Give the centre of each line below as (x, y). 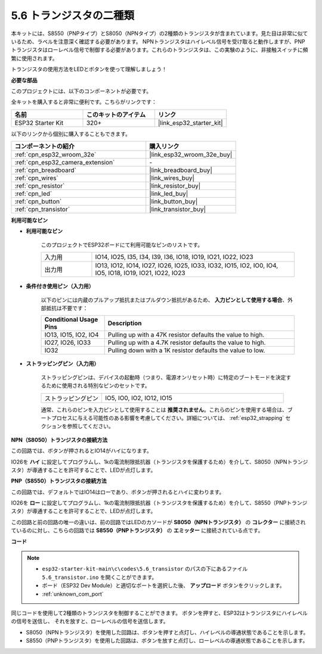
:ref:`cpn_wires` (37, 178)
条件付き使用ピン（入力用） (60, 286)
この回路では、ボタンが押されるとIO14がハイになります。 (81, 451)
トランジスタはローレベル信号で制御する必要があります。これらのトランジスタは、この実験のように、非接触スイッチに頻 (160, 50)
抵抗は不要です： (67, 308)
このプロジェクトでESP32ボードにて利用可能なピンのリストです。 (122, 245)
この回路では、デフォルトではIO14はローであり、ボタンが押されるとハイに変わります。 (118, 492)
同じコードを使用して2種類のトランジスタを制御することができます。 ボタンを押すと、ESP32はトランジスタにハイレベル (160, 613)
